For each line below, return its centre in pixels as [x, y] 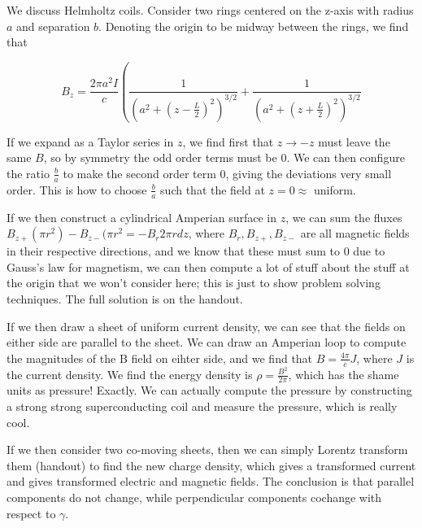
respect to [31, 513]
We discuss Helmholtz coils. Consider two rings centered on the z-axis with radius [210, 10]
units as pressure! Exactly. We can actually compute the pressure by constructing [209, 390]
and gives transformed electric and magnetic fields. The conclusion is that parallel [211, 481]
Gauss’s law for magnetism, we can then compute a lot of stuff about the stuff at [208, 266]
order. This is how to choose [77, 189]
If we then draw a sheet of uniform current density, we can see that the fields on [206, 326]
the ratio [28, 173]
